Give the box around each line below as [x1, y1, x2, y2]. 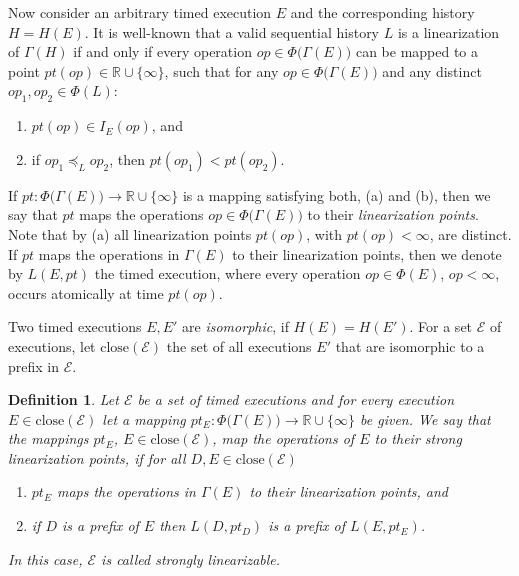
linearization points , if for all [8, 447, 186, 468]
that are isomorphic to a [335, 335, 485, 356]
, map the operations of [212, 428, 355, 449]
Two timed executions [8, 316, 142, 337]
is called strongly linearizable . [101, 548, 281, 569]
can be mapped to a [355, 41, 479, 62]
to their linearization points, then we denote [232, 243, 502, 264]
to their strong [374, 428, 462, 449]
